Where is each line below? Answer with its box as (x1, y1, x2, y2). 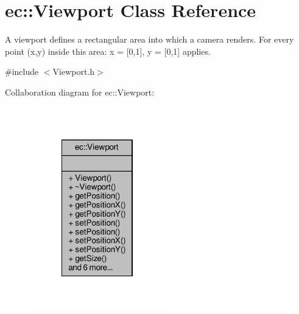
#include (5, 65, 39, 78)
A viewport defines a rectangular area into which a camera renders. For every (5, 33, 294, 46)
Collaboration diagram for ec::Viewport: (5, 85, 155, 98)
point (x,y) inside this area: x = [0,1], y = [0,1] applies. (5, 44, 211, 57)
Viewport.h (52, 65, 95, 78)
